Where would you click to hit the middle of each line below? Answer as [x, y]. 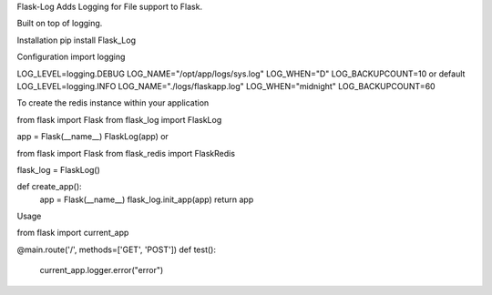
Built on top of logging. [60, 24]
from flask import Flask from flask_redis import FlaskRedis [126, 153]
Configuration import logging [71, 57]
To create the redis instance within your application [113, 103]
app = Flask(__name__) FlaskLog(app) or [92, 137]
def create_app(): [49, 187]
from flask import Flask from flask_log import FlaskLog [119, 119]
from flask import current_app [73, 233]
